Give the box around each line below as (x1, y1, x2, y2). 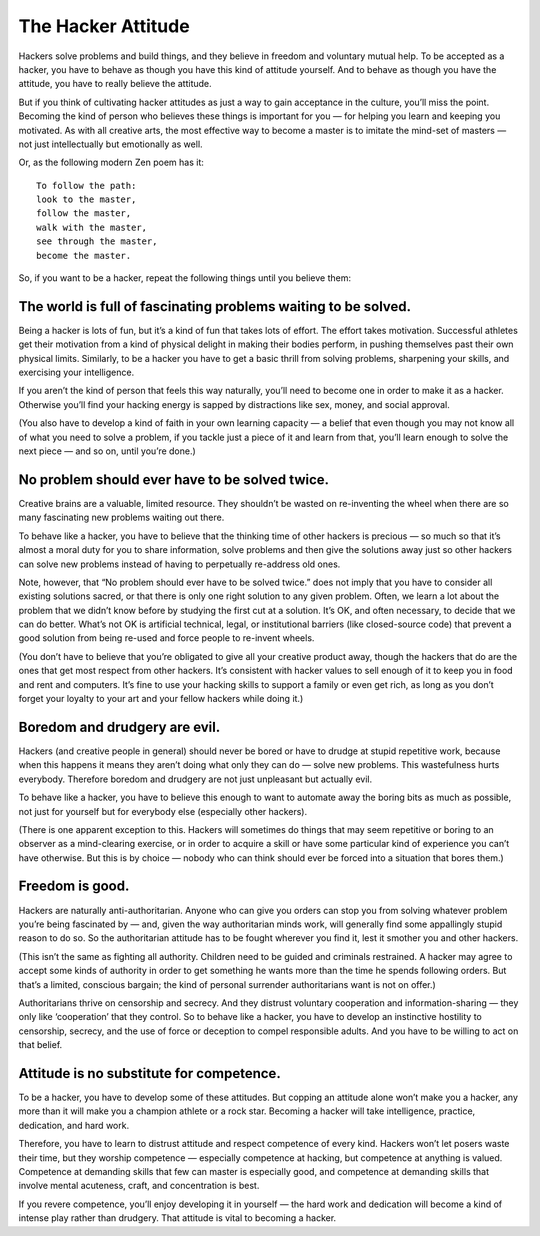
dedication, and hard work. (18, 1119, 130, 1131)
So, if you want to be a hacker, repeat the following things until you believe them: (18, 272, 352, 284)
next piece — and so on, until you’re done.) (18, 445, 197, 457)
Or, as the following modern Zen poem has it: (18, 156, 205, 169)
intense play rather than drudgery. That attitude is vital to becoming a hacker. (18, 1212, 337, 1224)
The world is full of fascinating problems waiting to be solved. (18, 298, 412, 315)
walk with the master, (36, 221, 148, 233)
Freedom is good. (18, 878, 130, 895)
